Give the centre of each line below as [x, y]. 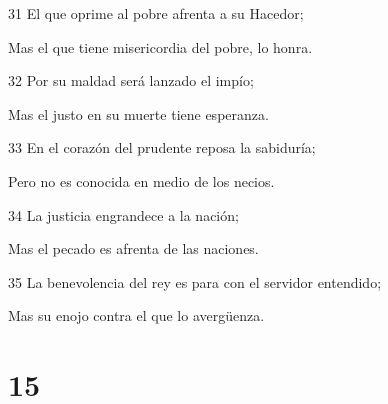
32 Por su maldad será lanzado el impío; [131, 80]
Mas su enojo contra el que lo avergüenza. [136, 315]
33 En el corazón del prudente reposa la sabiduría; [162, 147]
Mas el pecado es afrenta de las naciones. [133, 248]
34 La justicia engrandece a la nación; [123, 214]
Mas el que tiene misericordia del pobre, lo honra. [160, 46]
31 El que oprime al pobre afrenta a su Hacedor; [156, 13]
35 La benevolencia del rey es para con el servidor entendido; [195, 281]
